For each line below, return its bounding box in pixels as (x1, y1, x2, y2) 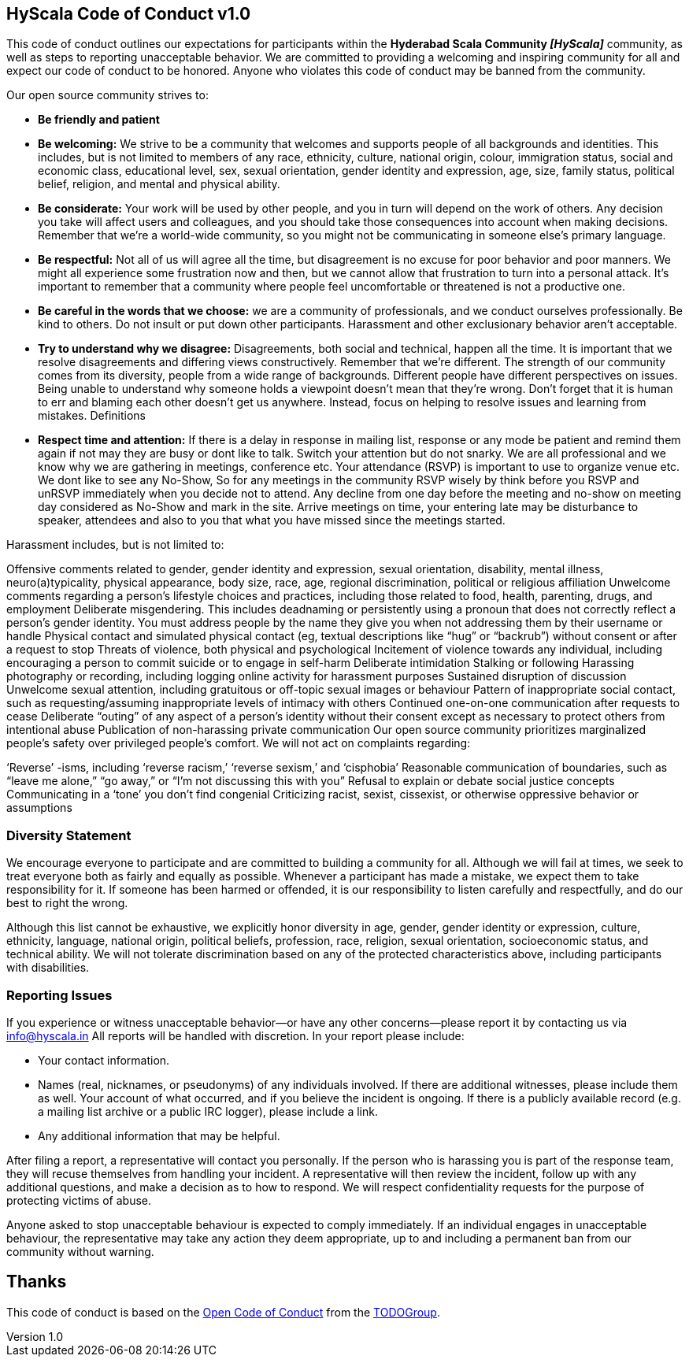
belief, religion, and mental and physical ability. (38, 177, 280, 191)
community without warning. (6, 1244, 154, 1258)
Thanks (6, 1272, 67, 1292)
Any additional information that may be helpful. (38, 1128, 280, 1143)
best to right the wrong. (6, 896, 128, 910)
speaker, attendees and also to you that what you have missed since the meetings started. (38, 513, 506, 528)
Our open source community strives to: (6, 88, 209, 102)
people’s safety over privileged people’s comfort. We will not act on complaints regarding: (6, 736, 471, 750)
